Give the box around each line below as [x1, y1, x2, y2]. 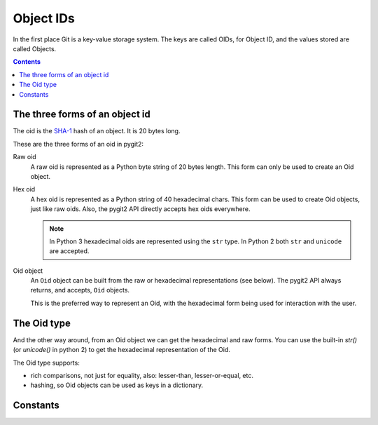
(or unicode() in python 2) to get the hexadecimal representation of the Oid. [13, 346, 230, 354]
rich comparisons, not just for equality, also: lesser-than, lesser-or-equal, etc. [30, 371, 254, 379]
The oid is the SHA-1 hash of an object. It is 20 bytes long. [13, 127, 181, 135]
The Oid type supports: [13, 358, 80, 367]
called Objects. [13, 44, 57, 53]
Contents [13, 58, 41, 66]
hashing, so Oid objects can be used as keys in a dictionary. [30, 381, 204, 389]
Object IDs [13, 11, 75, 26]
